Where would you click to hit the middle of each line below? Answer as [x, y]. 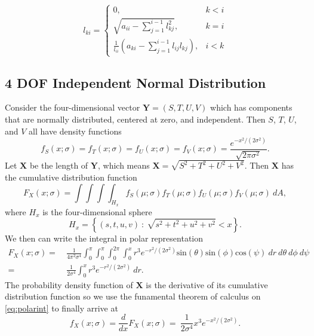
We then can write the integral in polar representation [104, 238]
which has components [251, 107]
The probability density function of [69, 284]
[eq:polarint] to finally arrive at [61, 308]
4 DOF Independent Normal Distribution [136, 82]
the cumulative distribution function [71, 177]
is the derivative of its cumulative [207, 284]
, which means [124, 165]
